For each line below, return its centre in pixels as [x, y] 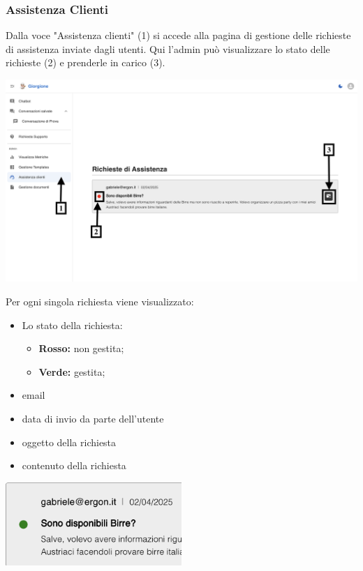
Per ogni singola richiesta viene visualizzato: [100, 301]
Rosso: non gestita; [81, 348]
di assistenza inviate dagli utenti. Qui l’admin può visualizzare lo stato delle [168, 48]
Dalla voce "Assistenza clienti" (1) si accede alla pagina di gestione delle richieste [178, 35]
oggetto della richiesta [69, 442]
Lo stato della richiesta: [72, 325]
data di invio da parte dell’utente [93, 418]
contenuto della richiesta [74, 465]
